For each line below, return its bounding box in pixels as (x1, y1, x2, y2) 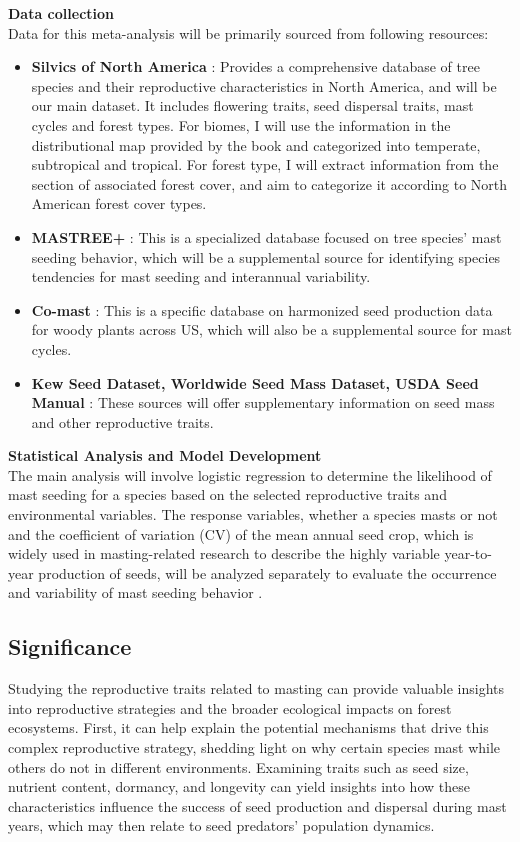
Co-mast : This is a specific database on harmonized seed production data (31, 299, 493, 320)
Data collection (8, 3, 115, 23)
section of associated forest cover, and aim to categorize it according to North (31, 173, 508, 194)
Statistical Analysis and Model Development (8, 445, 322, 466)
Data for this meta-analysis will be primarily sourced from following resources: (8, 22, 489, 43)
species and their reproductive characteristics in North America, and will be (31, 75, 497, 96)
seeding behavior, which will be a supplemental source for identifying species (31, 246, 501, 267)
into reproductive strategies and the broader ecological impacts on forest (8, 697, 452, 718)
